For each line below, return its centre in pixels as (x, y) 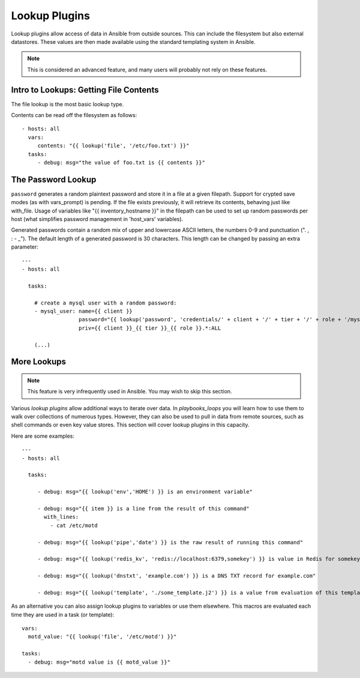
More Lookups (38, 362)
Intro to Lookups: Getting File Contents (85, 90)
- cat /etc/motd (74, 525)
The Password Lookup (54, 179)
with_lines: (61, 517)
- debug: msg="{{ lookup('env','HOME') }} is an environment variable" (145, 492)
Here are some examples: (43, 436)
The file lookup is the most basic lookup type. (67, 104)
